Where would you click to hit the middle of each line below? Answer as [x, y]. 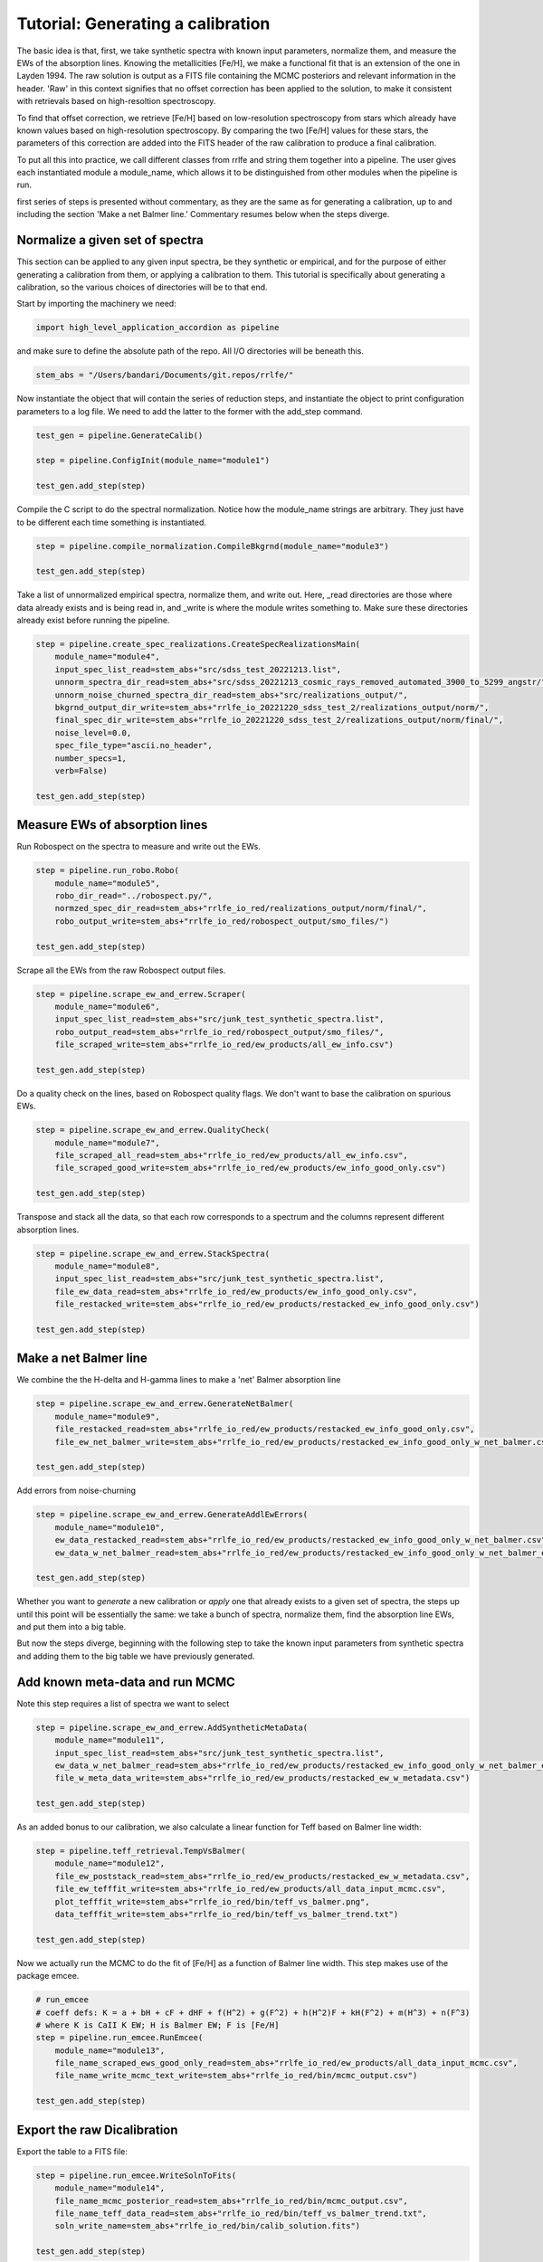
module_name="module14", [110, 2188]
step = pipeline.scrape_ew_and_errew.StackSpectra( [153, 1254]
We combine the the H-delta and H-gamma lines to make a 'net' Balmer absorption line [179, 1380]
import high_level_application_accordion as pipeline [157, 328]
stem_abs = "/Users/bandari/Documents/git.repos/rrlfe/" [165, 375]
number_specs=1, [90, 758]
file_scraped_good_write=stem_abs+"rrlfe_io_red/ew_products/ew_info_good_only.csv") [251, 1168]
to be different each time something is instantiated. [112, 522]
